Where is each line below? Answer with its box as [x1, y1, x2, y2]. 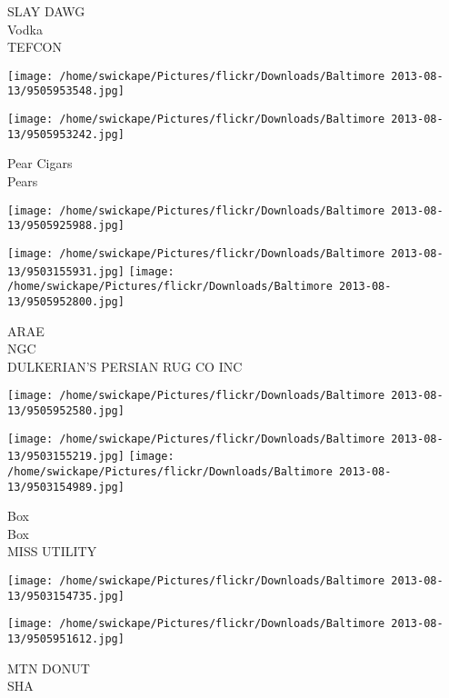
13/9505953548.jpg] [7, 85, 125, 98]
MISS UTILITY [7, 542, 97, 561]
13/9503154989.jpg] [7, 480, 125, 494]
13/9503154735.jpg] [7, 589, 125, 603]
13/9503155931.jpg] [7, 264, 125, 278]
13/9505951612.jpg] [7, 633, 125, 645]
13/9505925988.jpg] [7, 219, 125, 233]
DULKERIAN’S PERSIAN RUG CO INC [7, 356, 243, 375]
